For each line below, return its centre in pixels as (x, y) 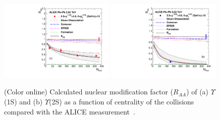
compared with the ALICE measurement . (70, 111)
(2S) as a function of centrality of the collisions (122, 101)
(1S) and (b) (23, 101)
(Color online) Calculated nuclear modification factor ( (89, 92)
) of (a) (198, 92)
